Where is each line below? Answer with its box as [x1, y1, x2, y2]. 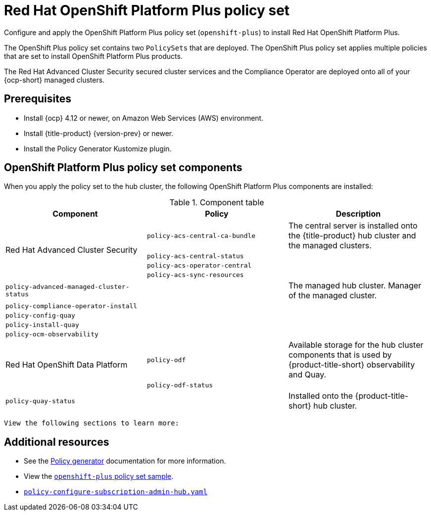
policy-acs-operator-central [146, 262, 252, 270]
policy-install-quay [5, 321, 79, 329]
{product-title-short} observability [288, 360, 415, 370]
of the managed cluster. [288, 290, 377, 301]
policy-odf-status [146, 381, 213, 389]
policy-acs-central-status [146, 252, 244, 260]
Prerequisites [4, 93, 71, 105]
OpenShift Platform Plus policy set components [4, 161, 242, 174]
